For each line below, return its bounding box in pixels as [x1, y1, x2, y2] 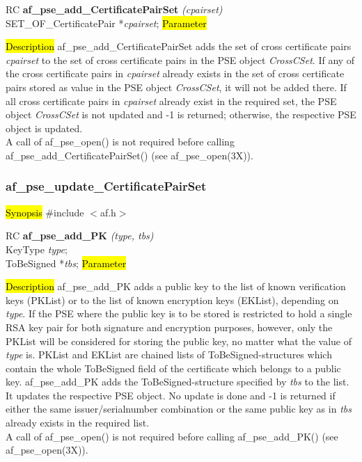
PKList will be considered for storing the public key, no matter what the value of [6, 333, 352, 348]
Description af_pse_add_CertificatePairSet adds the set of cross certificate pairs [6, 39, 352, 54]
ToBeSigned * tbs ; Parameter [6, 255, 127, 270]
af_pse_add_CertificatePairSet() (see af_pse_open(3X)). [6, 148, 253, 162]
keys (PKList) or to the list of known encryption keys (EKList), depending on [6, 292, 339, 307]
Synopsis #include [6, 205, 84, 219]
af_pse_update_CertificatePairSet [6, 177, 207, 195]
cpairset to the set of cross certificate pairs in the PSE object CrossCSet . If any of [6, 52, 355, 67]
